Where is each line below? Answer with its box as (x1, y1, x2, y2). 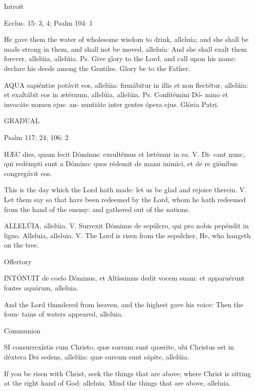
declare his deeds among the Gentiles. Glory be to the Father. (4, 63, 191, 73)
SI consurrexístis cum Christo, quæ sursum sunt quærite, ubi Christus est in (4, 342, 234, 352)
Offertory (4, 256, 32, 266)
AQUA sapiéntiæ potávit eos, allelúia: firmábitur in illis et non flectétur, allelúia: (4, 79, 248, 90)
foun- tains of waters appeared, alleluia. (4, 309, 124, 319)
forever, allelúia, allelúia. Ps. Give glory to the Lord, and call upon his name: (4, 53, 236, 64)
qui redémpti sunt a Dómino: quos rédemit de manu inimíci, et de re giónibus (4, 158, 238, 169)
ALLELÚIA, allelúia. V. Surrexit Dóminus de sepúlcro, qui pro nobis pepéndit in (4, 220, 249, 231)
